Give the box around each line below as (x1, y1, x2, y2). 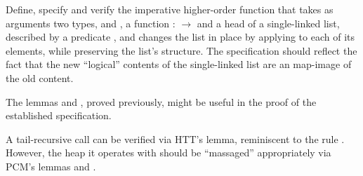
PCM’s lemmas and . (6, 158, 96, 173)
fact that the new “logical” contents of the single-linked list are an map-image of (6, 57, 352, 72)
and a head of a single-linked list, (197, 15, 340, 30)
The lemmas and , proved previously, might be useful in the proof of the (6, 94, 317, 109)
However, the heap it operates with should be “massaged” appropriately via (6, 145, 331, 160)
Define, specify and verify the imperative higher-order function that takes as (6, 2, 334, 16)
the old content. (6, 70, 74, 85)
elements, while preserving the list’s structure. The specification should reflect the (6, 43, 357, 57)
